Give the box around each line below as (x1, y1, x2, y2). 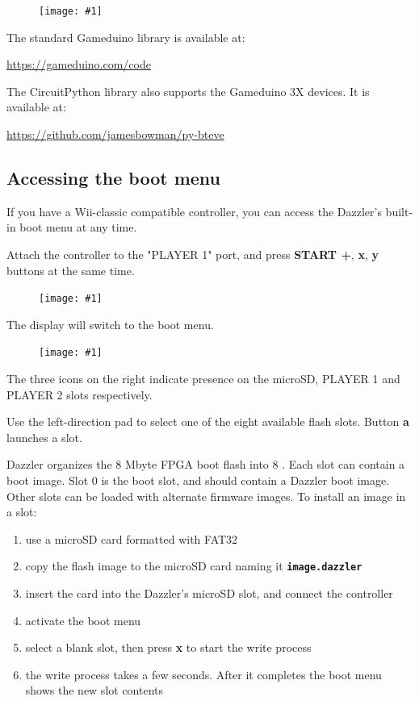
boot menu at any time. (19, 219, 137, 236)
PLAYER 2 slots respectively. (6, 386, 153, 403)
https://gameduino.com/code (6, 56, 151, 73)
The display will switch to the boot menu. (6, 315, 214, 332)
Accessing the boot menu (6, 165, 221, 190)
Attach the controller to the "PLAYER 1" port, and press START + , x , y (6, 246, 379, 263)
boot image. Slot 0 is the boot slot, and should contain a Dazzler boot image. (6, 472, 390, 489)
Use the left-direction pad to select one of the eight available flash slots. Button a (6, 413, 409, 430)
